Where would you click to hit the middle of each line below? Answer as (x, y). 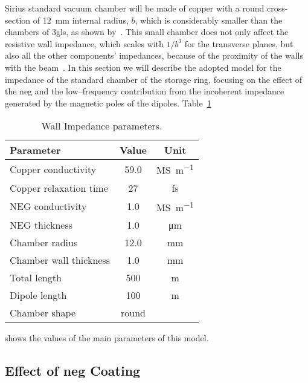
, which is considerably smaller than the (209, 20)
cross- (277, 8)
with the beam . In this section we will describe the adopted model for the (143, 67)
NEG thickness (41, 225)
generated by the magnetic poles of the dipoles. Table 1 (108, 103)
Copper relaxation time (59, 188)
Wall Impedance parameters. (102, 126)
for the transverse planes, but (239, 43)
